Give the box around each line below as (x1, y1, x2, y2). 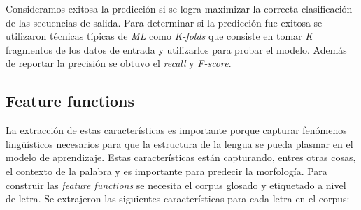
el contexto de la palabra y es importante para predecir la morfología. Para (6, 163, 327, 178)
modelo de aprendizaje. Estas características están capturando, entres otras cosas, (6, 150, 356, 165)
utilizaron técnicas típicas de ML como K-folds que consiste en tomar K (6, 29, 313, 43)
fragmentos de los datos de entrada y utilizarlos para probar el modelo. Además (6, 42, 347, 57)
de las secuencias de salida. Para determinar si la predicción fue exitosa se (6, 15, 323, 29)
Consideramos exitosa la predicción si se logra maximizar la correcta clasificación (6, 1, 353, 15)
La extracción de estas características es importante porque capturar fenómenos (6, 123, 347, 137)
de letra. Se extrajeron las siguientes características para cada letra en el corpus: (6, 191, 350, 206)
